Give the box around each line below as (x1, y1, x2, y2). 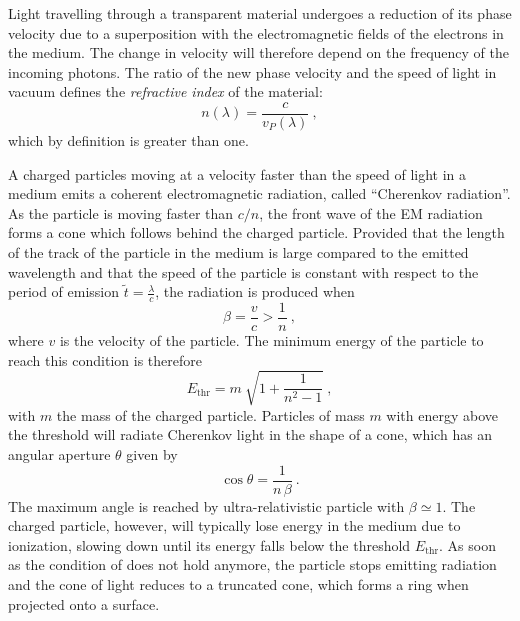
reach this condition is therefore (8, 349, 202, 370)
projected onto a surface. (8, 593, 160, 614)
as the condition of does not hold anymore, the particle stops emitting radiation (8, 554, 497, 575)
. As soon (439, 534, 496, 555)
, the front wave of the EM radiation (259, 202, 483, 223)
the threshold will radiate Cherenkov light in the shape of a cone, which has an (8, 424, 493, 445)
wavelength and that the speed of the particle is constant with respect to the (8, 261, 479, 282)
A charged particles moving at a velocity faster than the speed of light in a (8, 163, 467, 184)
